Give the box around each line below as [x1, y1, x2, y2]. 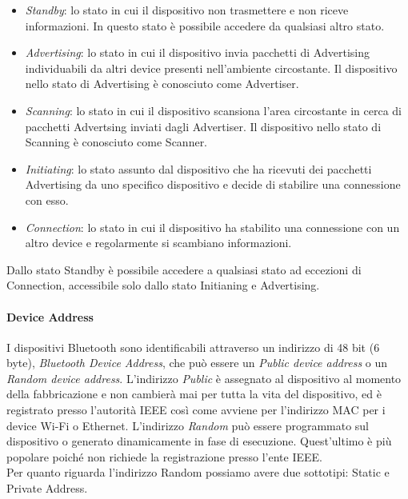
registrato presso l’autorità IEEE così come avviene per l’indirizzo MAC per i [6, 401, 386, 418]
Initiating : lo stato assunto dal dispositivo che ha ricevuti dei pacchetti [25, 160, 372, 177]
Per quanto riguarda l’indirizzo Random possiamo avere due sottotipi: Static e [6, 464, 390, 481]
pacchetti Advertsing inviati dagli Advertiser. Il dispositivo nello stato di [25, 118, 382, 134]
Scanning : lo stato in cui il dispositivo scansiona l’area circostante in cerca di [25, 102, 402, 118]
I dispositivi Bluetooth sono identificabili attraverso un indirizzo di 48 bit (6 [6, 338, 380, 355]
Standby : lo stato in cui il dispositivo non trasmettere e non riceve [25, 2, 349, 18]
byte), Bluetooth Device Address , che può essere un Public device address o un [6, 354, 388, 371]
